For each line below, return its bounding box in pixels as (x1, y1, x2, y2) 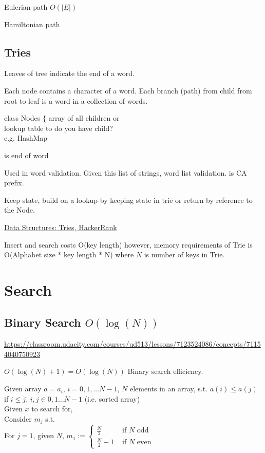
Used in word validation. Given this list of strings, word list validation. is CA (4, 167, 247, 178)
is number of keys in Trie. (144, 249, 225, 260)
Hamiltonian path (4, 18, 60, 29)
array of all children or (48, 112, 120, 123)
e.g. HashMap (4, 133, 48, 143)
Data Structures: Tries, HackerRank (4, 221, 117, 232)
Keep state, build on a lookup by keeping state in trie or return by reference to (4, 194, 253, 205)
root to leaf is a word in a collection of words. (4, 95, 148, 106)
